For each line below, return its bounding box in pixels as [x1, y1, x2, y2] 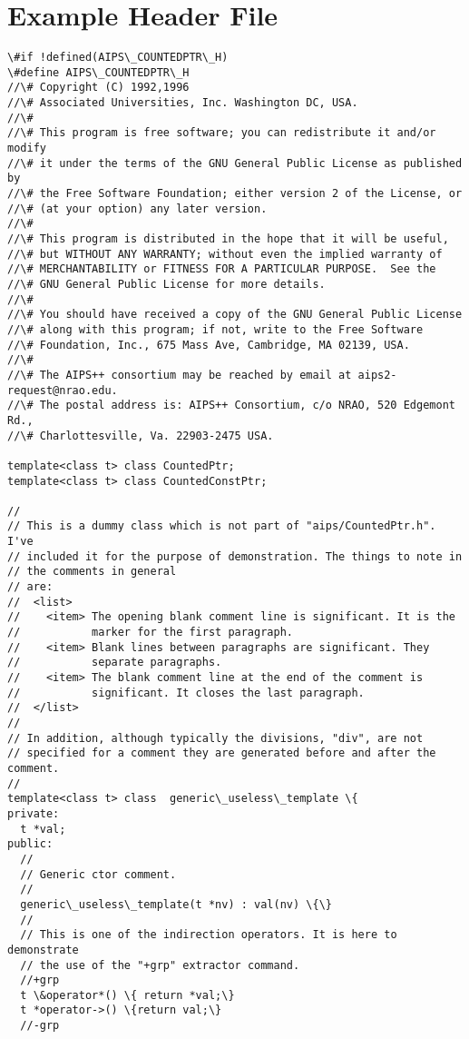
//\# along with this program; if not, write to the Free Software [7, 322, 424, 336]
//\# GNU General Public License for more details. [7, 277, 326, 291]
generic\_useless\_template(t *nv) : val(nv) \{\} [20, 897, 332, 911]
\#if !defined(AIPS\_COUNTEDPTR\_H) [7, 51, 229, 64]
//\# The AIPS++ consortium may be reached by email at [7, 368, 352, 381]
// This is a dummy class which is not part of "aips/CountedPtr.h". [7, 519, 436, 533]
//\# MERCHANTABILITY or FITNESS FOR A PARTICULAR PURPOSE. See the [7, 262, 436, 276]
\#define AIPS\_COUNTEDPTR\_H [7, 65, 190, 79]
